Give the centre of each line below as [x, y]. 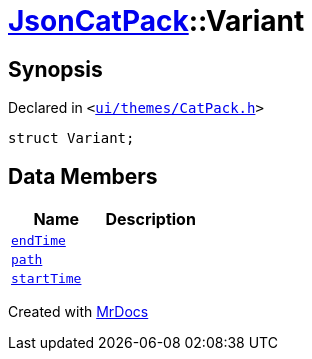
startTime [46, 279]
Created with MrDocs [78, 312]
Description [150, 219]
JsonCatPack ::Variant [156, 21]
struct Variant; [71, 138]
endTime [38, 241]
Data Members [83, 176]
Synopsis [55, 69]
